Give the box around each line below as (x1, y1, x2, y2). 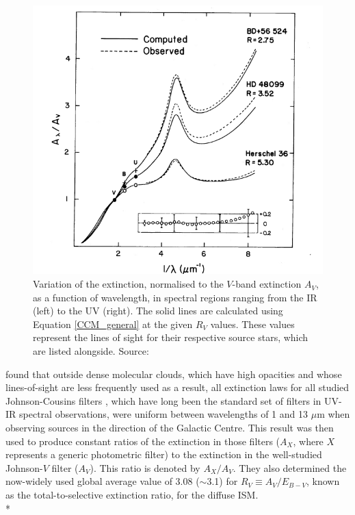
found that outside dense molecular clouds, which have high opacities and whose (5, 366, 342, 381)
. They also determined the (233, 460, 347, 475)
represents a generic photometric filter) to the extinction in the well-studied (5, 447, 322, 462)
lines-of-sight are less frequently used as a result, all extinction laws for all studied (5, 380, 350, 394)
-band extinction (232, 277, 302, 291)
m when (317, 407, 350, 421)
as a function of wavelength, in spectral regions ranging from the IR (33, 290, 317, 304)
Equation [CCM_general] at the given (33, 316, 193, 331)
